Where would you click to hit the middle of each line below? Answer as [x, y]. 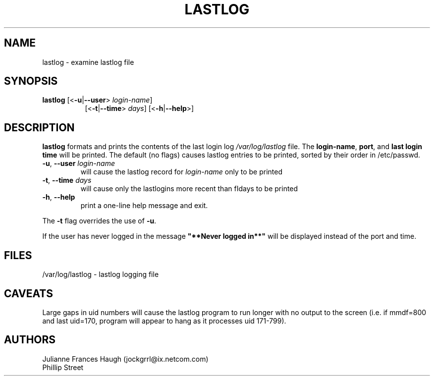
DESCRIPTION [39, 127]
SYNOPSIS [31, 81]
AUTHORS [30, 340]
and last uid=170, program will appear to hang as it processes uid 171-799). [164, 321]
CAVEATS [28, 293]
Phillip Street [63, 367]
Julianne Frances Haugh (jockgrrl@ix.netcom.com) [125, 359]
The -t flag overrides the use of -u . [99, 221]
